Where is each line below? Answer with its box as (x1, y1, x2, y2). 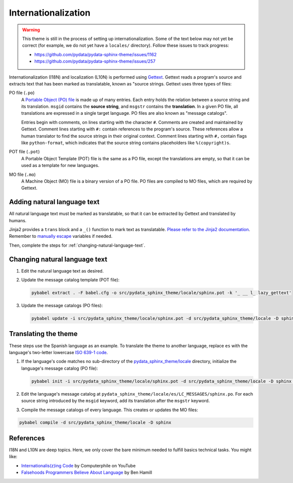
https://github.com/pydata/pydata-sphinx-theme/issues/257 (34, 59, 156, 64)
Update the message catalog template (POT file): (21, 277, 120, 283)
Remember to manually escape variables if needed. (9, 233, 113, 239)
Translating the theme (9, 330, 78, 338)
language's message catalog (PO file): (21, 365, 98, 371)
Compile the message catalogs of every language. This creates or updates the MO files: (21, 407, 198, 413)
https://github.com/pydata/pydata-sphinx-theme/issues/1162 (34, 51, 157, 57)
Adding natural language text (9, 198, 100, 206)
